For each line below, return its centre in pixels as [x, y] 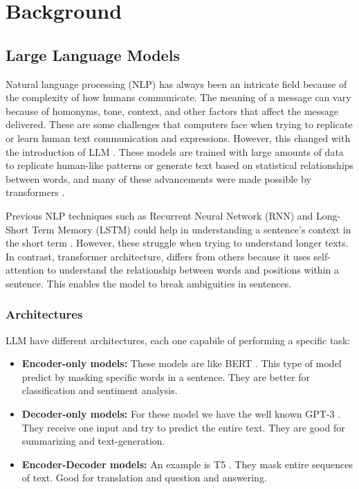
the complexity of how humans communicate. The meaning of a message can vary [178, 97]
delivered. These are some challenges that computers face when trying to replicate [179, 124]
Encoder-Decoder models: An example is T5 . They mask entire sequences [187, 464]
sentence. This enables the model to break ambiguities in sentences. [149, 283]
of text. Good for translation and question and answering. [144, 478]
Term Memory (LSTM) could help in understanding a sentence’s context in [192, 229]
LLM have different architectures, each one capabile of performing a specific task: [178, 340]
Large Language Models [93, 54]
